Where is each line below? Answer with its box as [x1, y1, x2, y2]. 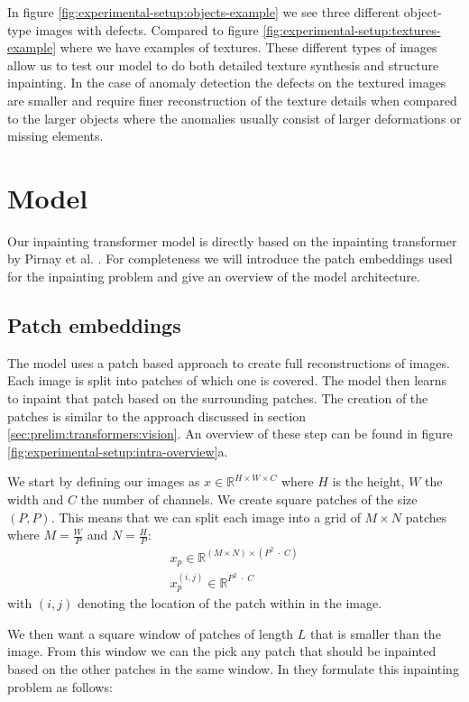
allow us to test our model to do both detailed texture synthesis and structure [7, 55, 439, 74]
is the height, [332, 472, 405, 491]
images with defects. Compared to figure [35, 20, 259, 39]
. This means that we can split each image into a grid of [51, 507, 361, 526]
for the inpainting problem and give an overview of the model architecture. [7, 267, 420, 286]
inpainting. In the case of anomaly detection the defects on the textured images [7, 73, 446, 92]
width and [7, 490, 64, 509]
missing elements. [7, 126, 104, 145]
